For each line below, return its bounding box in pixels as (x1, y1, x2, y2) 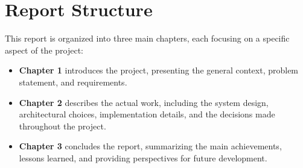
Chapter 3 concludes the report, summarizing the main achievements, (19, 140, 282, 152)
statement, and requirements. (19, 75, 127, 88)
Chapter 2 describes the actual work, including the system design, (19, 96, 269, 108)
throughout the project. (19, 119, 106, 132)
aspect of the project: (5, 43, 84, 56)
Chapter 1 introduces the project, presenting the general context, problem (19, 64, 299, 76)
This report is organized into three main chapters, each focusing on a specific (5, 32, 290, 45)
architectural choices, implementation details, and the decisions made (19, 108, 275, 120)
